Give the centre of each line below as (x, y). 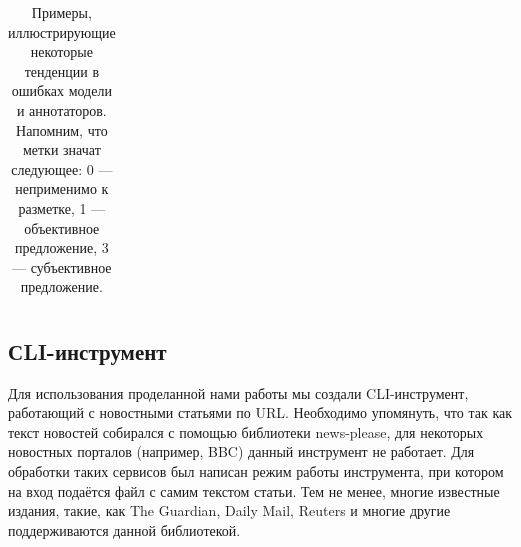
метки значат (61, 149)
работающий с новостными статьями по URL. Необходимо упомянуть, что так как (260, 412)
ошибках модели (61, 90)
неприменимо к (62, 188)
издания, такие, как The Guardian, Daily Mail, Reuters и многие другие (229, 510)
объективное (62, 227)
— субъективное (62, 266)
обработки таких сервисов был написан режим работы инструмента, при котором (256, 470)
